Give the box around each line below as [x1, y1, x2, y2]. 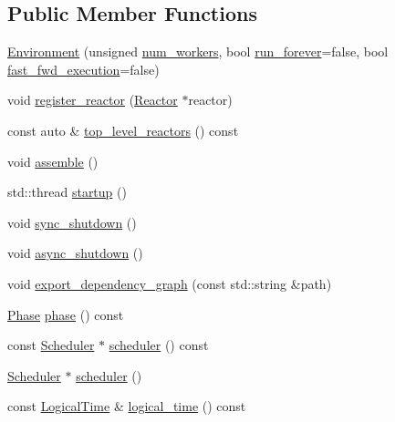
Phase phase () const [7, 304, 124, 324]
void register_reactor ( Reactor [7, 90, 178, 109]
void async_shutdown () [7, 243, 143, 262]
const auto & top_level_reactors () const [7, 120, 239, 139]
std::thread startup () [7, 182, 127, 201]
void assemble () [7, 151, 99, 170]
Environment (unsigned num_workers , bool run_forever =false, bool [7, 42, 389, 61]
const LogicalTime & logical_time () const [7, 396, 246, 416]
